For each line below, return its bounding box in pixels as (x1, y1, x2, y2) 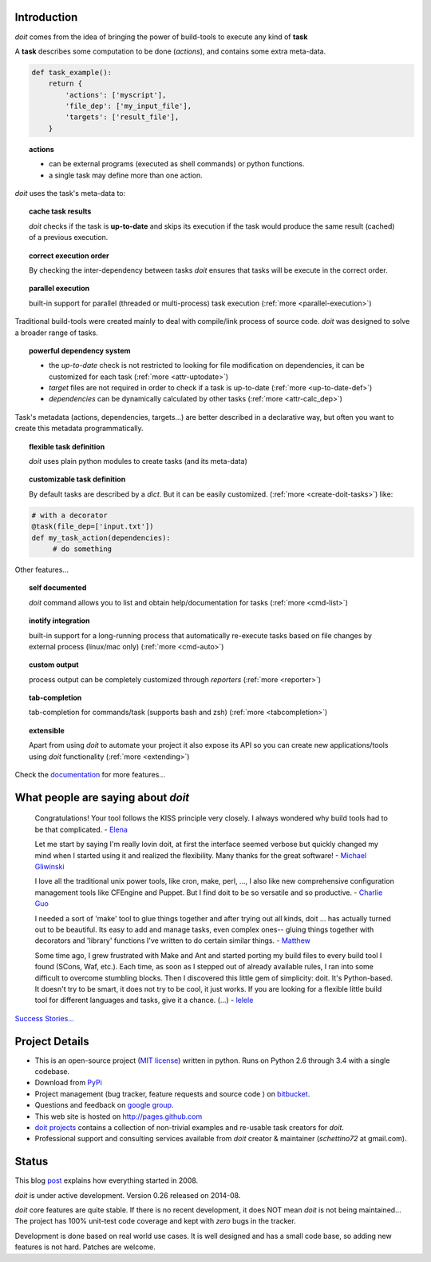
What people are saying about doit (14, 790, 190, 804)
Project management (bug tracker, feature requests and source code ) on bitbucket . (34, 1088, 310, 1099)
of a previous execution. (29, 233, 109, 242)
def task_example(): (31, 68, 112, 77)
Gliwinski (34, 862, 65, 871)
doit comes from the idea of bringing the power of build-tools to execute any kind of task (14, 32, 308, 42)
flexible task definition (29, 441, 105, 451)
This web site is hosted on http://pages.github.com (34, 1112, 203, 1121)
